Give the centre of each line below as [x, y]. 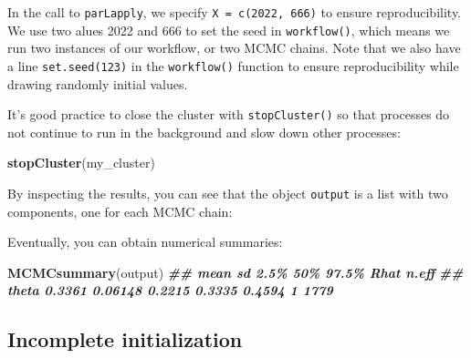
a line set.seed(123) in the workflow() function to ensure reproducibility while [233, 65]
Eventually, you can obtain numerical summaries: [145, 242]
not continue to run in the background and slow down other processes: [204, 132]
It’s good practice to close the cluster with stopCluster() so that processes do [229, 114]
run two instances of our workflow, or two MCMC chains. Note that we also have [234, 48]
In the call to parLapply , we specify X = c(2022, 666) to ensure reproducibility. [235, 12]
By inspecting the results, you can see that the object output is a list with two [228, 193]
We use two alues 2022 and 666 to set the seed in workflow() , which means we [229, 30]
